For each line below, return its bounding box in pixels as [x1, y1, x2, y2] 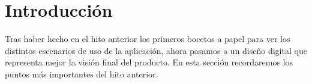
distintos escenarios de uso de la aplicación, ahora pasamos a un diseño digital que [5, 44, 307, 56]
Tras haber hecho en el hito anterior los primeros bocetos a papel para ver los [5, 32, 290, 45]
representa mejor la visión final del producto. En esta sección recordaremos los [5, 56, 293, 68]
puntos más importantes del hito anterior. [5, 67, 158, 80]
